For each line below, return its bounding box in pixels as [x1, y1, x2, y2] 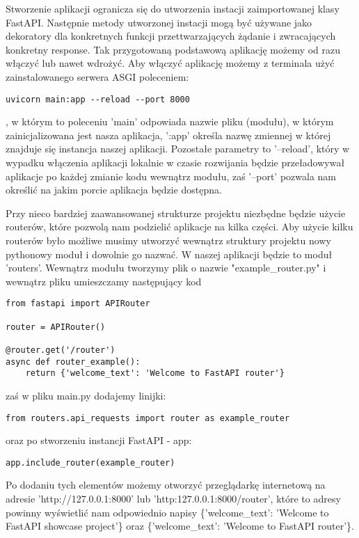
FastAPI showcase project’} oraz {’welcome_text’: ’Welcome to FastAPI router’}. [6, 519, 354, 533]
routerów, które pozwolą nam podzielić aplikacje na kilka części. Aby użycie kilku [6, 219, 353, 234]
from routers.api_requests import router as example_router [6, 413, 290, 423]
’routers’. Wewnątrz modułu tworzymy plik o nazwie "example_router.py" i [6, 260, 326, 275]
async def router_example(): [6, 356, 141, 367]
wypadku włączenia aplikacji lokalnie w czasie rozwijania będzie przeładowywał [6, 155, 345, 169]
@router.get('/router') [6, 345, 115, 355]
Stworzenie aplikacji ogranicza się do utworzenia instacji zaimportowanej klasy [6, 1, 340, 15]
